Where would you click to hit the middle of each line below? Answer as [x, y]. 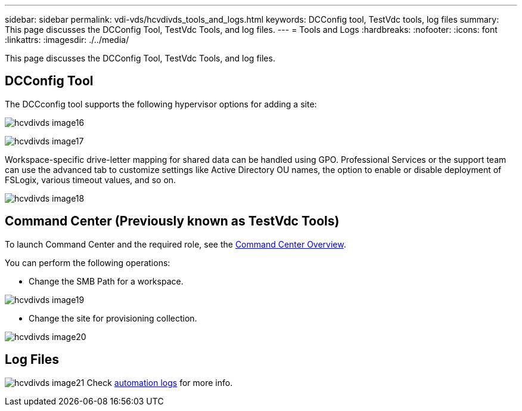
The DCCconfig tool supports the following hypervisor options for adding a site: [161, 104]
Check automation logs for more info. [160, 382]
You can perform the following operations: [88, 262]
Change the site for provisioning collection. [113, 318]
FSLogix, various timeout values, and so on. [91, 180]
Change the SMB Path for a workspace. [106, 281]
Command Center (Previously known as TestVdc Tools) [172, 221]
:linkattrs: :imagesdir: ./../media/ [67, 40]
